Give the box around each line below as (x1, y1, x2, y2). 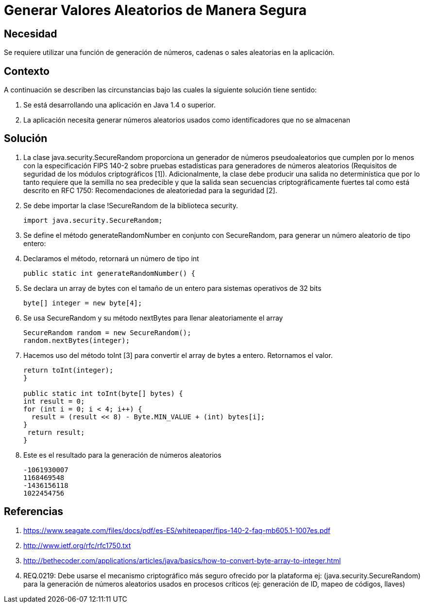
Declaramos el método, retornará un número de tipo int (23, 254, 199, 263)
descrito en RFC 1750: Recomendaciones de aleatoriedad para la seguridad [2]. (23, 186, 277, 195)
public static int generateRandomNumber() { (23, 269, 196, 277)
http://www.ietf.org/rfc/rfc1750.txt (23, 541, 131, 550)
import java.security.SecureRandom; (23, 216, 163, 224)
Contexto (4, 65, 50, 77)
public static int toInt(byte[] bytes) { (23, 389, 183, 397)
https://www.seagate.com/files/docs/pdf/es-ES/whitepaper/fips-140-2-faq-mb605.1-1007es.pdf (23, 526, 331, 535)
